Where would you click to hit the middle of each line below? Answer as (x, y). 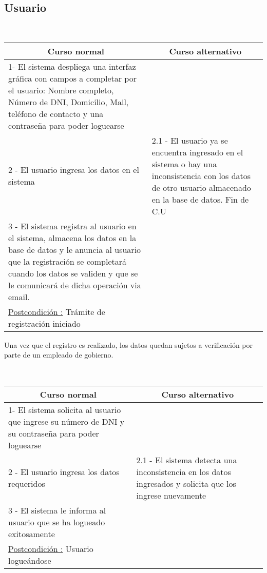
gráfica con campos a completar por (72, 78)
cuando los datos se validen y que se (73, 273)
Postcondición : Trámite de (57, 311)
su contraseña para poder (54, 433)
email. (19, 297)
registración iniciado (44, 323)
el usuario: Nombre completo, (61, 90)
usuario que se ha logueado (57, 522)
